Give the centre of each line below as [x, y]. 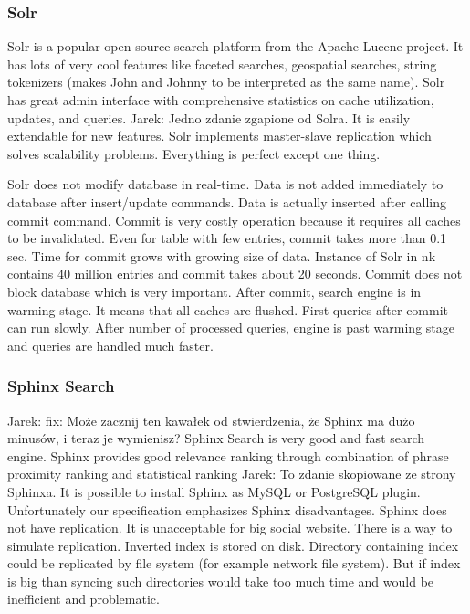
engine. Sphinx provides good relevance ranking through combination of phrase [228, 455]
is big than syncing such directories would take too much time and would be [221, 581]
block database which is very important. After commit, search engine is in [214, 291]
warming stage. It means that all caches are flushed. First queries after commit [228, 309]
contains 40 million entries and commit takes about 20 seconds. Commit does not [235, 274]
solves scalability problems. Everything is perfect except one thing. [194, 153]
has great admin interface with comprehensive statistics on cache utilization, [221, 100]
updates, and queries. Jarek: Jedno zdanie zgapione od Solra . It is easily [209, 117]
